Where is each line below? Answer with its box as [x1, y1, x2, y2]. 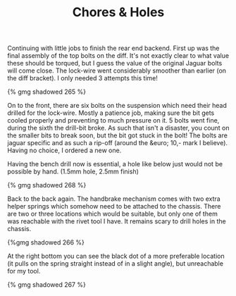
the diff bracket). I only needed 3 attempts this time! [7, 74, 159, 82]
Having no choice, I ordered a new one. [7, 146, 122, 155]
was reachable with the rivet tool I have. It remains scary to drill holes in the [7, 217, 227, 226]
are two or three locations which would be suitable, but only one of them [7, 209, 218, 218]
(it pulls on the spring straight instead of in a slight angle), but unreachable [7, 259, 224, 268]
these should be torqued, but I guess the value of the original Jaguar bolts [7, 59, 223, 68]
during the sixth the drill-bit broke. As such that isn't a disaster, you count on [7, 124, 230, 132]
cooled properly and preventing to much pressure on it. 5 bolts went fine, [7, 116, 220, 125]
